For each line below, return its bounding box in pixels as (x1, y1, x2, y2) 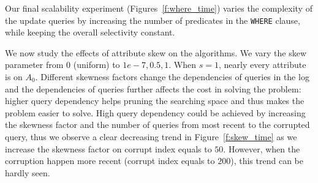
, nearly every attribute (218, 58, 306, 71)
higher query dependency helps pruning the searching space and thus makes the (5, 94, 305, 107)
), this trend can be (230, 154, 303, 167)
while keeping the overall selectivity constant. (5, 26, 175, 39)
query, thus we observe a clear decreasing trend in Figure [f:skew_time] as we (5, 130, 297, 143)
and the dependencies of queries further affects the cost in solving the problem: (5, 82, 301, 95)
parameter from (5, 58, 64, 71)
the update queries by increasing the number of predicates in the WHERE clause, (5, 13, 300, 26)
